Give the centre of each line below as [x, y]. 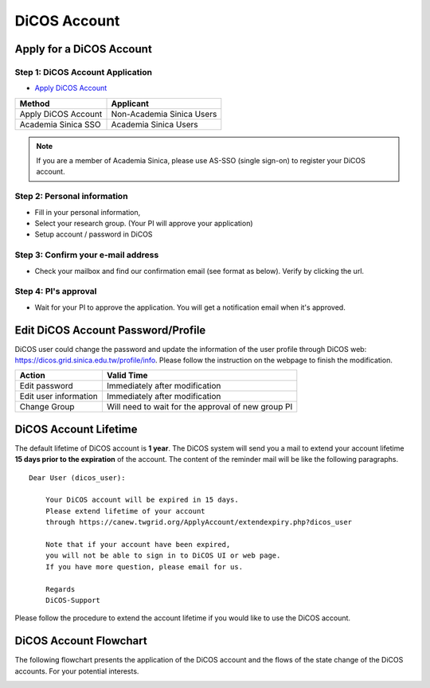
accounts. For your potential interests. [77, 671]
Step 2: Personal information [71, 197]
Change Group [47, 407]
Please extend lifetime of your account [125, 511]
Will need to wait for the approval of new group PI [199, 407]
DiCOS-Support [73, 600]
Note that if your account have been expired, [138, 545]
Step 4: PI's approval [56, 291]
